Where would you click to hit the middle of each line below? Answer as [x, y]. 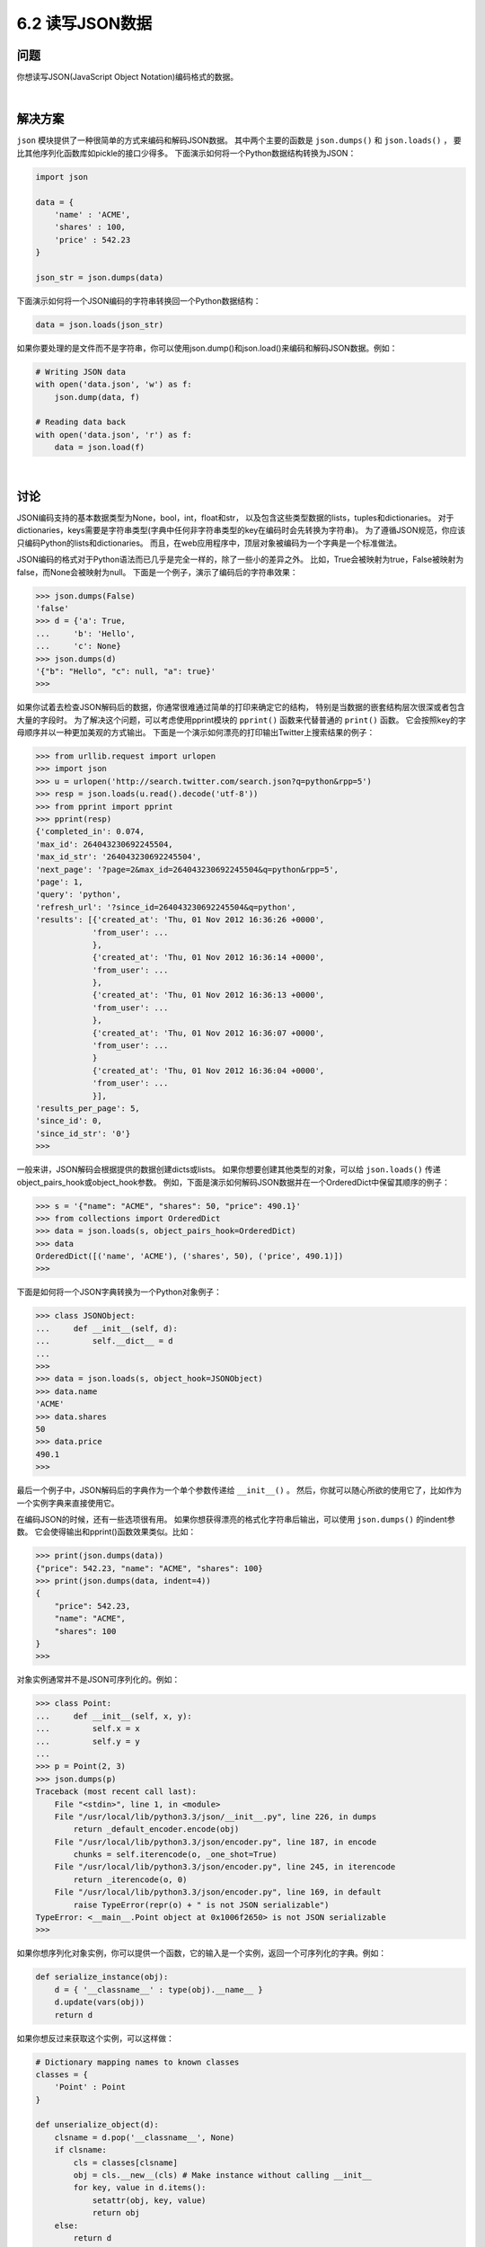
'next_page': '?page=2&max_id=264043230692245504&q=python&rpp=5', [187, 869]
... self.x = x [88, 1729]
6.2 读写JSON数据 [84, 23]
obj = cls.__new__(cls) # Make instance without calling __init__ [223, 2176]
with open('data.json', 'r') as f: [114, 435]
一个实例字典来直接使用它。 [68, 1503]
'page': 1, [59, 882]
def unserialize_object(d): [97, 2125]
